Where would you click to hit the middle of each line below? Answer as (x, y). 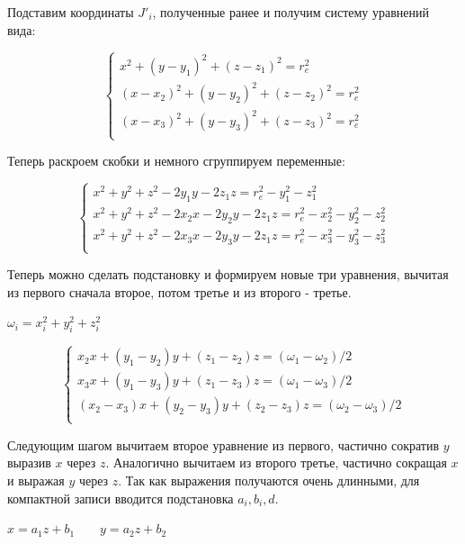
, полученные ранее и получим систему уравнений (291, 12)
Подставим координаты (71, 12)
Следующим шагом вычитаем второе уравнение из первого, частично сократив (224, 444)
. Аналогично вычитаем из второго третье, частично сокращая (276, 462)
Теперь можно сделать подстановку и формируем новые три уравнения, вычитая (228, 274)
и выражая (36, 480)
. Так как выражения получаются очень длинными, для (269, 480)
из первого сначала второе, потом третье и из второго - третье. (179, 291)
